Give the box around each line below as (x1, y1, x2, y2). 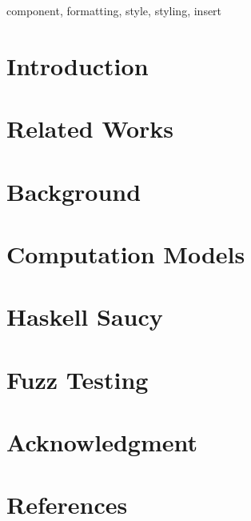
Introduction (6, 49, 149, 82)
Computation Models (6, 237, 245, 270)
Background (6, 174, 141, 207)
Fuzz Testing (6, 363, 149, 395)
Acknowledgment (6, 426, 197, 459)
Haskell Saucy (6, 300, 163, 333)
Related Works (6, 112, 174, 145)
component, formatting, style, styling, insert (6, 2, 222, 18)
